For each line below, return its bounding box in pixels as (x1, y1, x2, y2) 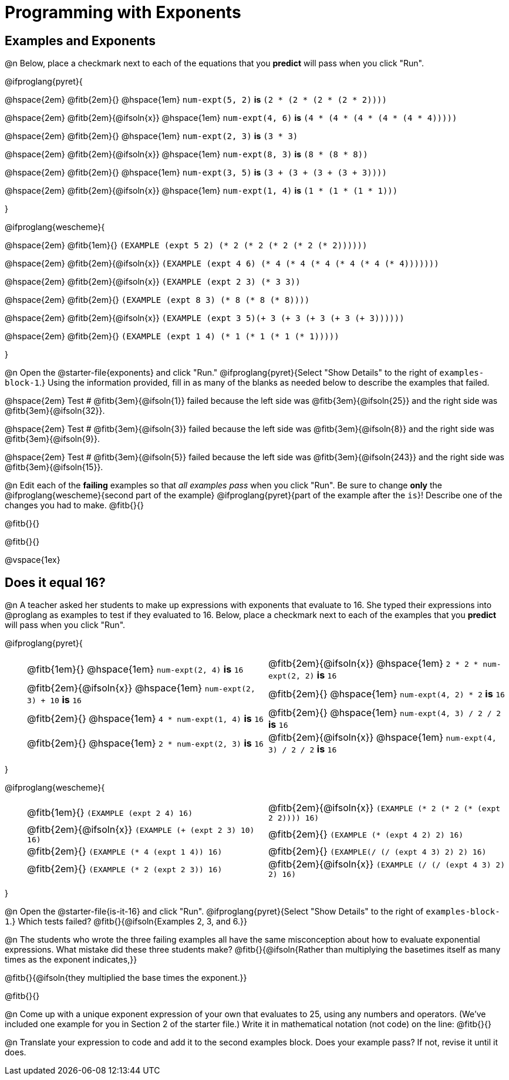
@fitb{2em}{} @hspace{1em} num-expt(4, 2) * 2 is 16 (268, 688, 505, 700)
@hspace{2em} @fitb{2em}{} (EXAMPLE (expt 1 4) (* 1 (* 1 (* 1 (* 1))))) (5, 331, 339, 342)
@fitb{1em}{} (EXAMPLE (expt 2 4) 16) (27, 806, 193, 818)
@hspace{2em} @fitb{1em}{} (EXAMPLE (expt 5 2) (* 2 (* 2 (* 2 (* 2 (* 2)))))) (5, 240, 368, 251)
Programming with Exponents (5, 2, 241, 22)
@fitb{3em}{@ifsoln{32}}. (5, 406, 105, 416)
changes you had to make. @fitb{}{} (5, 500, 144, 511)
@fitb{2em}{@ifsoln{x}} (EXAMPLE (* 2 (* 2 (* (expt (268, 802, 501, 814)
